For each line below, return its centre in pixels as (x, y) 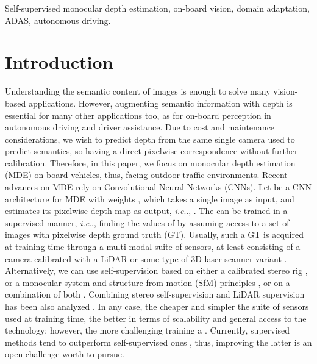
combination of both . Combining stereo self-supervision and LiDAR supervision (155, 294)
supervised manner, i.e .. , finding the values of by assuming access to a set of (147, 222)
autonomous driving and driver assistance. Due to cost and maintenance (140, 127)
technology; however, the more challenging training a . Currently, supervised (148, 330)
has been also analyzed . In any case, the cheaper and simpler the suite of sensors (157, 306)
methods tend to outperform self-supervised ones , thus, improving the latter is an (158, 342)
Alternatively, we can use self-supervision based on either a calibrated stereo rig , (156, 270)
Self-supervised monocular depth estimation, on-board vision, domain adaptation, (157, 8)
